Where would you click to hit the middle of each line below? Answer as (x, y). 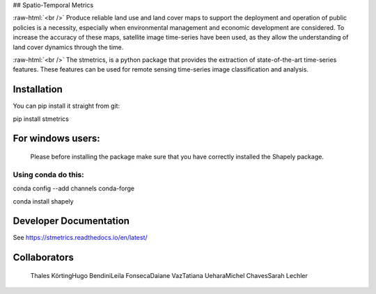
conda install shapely (43, 201)
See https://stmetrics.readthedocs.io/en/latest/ (80, 238)
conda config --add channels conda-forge (74, 188)
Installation (38, 89)
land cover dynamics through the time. (68, 47)
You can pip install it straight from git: (66, 106)
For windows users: (56, 139)
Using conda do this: (48, 174)
